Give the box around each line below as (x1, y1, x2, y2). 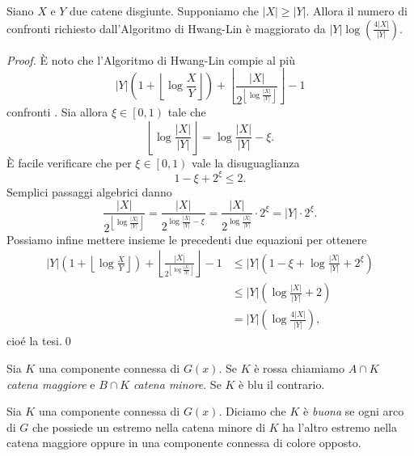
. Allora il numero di (306, 2, 408, 19)
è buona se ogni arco (303, 403, 404, 420)
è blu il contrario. (239, 375, 325, 392)
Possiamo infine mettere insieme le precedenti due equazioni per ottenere (6, 230, 367, 247)
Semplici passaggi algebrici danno (6, 183, 172, 200)
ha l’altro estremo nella (282, 418, 397, 435)
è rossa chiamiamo (254, 360, 344, 377)
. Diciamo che (218, 403, 286, 420)
